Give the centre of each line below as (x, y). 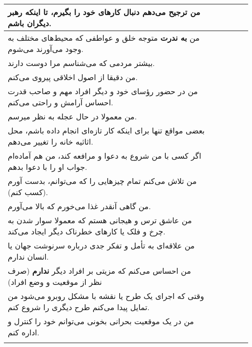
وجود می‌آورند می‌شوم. (46, 49)
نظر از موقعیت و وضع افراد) (55, 282)
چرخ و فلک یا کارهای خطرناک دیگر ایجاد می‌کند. (87, 231)
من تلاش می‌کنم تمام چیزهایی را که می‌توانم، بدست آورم (102, 181)
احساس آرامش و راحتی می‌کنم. (61, 102)
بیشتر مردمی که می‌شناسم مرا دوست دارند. (81, 63)
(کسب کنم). (28, 192)
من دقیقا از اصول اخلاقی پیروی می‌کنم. (73, 77)
